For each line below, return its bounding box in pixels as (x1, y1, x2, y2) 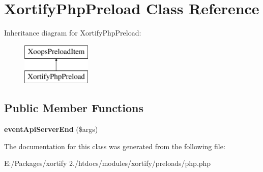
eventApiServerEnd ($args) (4, 124, 98, 134)
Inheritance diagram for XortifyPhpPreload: (4, 27, 141, 38)
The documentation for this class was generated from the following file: (4, 141, 225, 151)
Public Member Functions (4, 100, 143, 116)
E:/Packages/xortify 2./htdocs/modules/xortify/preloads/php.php (4, 158, 211, 168)
